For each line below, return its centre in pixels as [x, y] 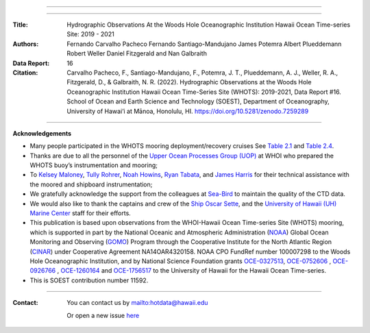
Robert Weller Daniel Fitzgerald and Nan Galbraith [137, 53]
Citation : [25, 73]
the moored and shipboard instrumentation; [91, 184]
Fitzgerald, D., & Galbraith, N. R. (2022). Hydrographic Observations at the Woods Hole [189, 82]
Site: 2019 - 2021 [90, 34]
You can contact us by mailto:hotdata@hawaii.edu [137, 303]
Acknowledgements [42, 133]
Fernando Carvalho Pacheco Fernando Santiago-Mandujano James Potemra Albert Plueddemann [204, 44]
